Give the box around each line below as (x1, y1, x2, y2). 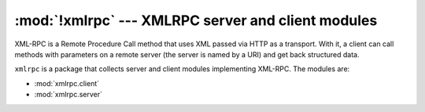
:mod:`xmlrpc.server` (34, 90, 102, 99)
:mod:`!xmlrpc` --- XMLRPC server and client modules (14, 12, 378, 29)
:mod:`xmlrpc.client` (34, 78, 100, 88)
